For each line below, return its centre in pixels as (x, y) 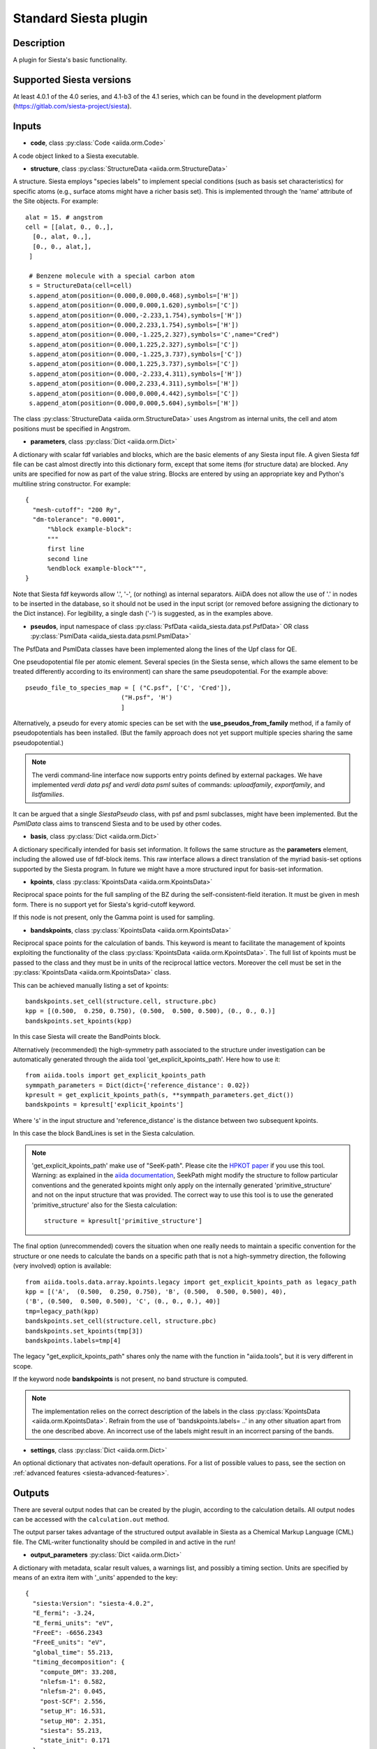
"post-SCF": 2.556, (73, 1701)
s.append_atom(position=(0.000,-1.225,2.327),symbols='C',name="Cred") (154, 335)
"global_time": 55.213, (73, 1652)
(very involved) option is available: (62, 1266)
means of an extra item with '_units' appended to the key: (95, 1578)
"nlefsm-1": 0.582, (73, 1681)
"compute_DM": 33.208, (79, 1672)
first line (66, 549)
